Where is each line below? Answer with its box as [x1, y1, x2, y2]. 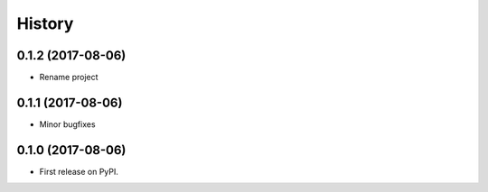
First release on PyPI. [39, 166, 119, 177]
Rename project [39, 72, 99, 83]
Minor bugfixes [39, 118, 96, 130]
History [16, 14, 74, 33]
